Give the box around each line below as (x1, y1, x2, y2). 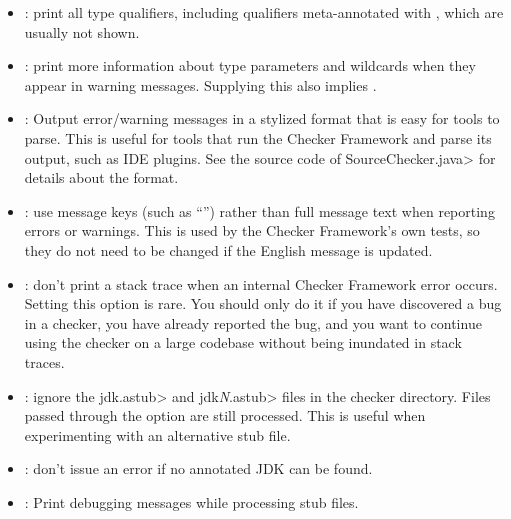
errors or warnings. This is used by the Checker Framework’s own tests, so (24, 220, 480, 241)
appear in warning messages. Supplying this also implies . (24, 74, 377, 95)
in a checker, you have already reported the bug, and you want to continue (24, 312, 482, 333)
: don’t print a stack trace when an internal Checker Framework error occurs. (24, 273, 498, 294)
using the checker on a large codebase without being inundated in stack (24, 332, 462, 353)
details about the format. (24, 167, 179, 188)
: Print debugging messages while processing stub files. (24, 491, 359, 512)
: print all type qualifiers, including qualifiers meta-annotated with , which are (24, 2, 504, 22)
